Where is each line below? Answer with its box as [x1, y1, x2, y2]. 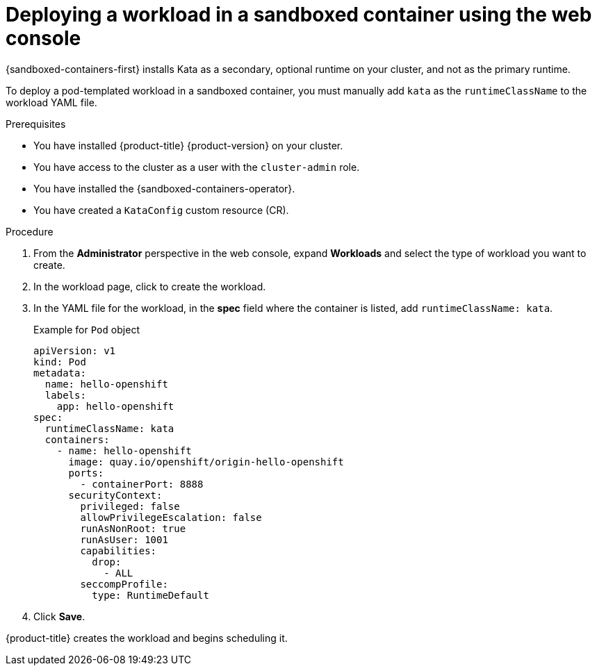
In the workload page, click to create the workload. [33, 280, 266, 292]
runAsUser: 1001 [80, 533, 168, 545]
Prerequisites [6, 117, 66, 130]
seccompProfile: [80, 578, 168, 590]
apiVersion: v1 [33, 345, 116, 356]
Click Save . [33, 610, 85, 622]
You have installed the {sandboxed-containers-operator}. [33, 182, 295, 194]
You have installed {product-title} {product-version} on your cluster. [33, 139, 343, 151]
